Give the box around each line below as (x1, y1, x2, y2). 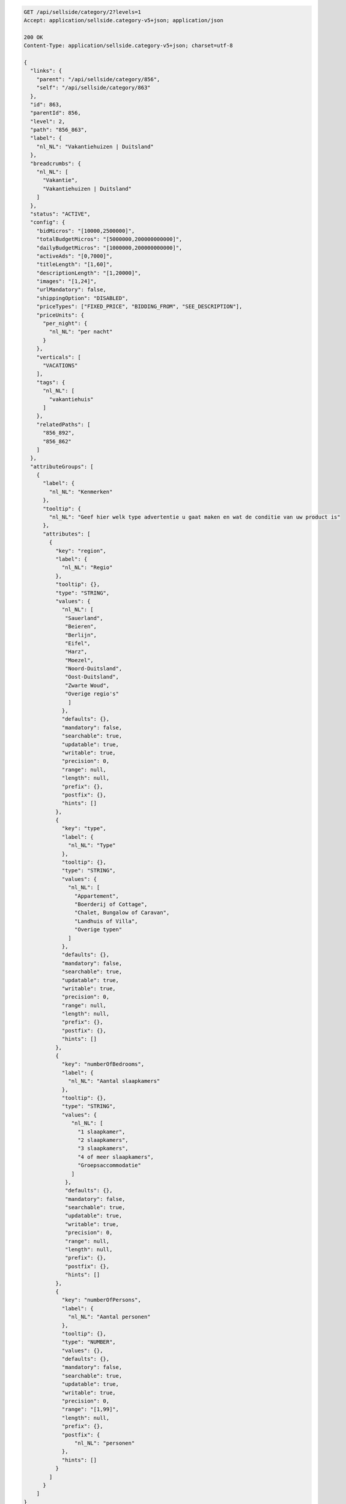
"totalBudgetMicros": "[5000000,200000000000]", (36, 236, 183, 243)
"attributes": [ (43, 530, 91, 537)
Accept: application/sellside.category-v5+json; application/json (23, 17, 223, 23)
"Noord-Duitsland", (65, 665, 123, 672)
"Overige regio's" (65, 691, 120, 697)
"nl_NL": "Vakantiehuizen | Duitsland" (36, 143, 154, 150)
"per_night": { (43, 320, 88, 327)
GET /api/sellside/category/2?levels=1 (23, 8, 141, 15)
